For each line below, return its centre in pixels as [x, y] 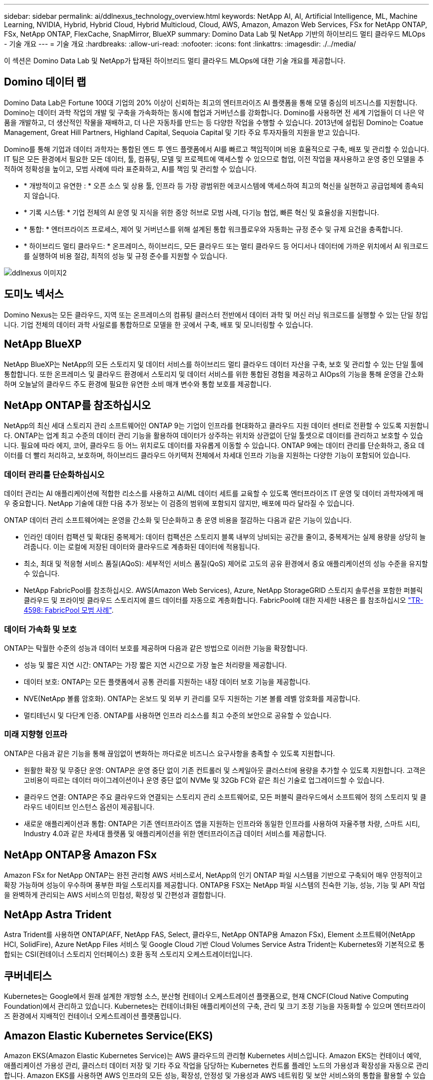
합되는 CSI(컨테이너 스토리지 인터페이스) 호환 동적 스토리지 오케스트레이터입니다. [128, 954]
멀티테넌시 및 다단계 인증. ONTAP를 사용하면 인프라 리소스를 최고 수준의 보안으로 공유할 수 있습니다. [178, 715]
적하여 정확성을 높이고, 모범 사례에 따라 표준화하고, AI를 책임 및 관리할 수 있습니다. [130, 169]
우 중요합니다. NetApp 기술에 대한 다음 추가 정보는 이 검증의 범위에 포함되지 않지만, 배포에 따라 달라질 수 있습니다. [179, 503]
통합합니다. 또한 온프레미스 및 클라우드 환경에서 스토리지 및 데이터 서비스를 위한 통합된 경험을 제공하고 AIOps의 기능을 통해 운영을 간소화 [214, 374]
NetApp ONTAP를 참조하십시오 [78, 405]
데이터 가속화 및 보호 [41, 629]
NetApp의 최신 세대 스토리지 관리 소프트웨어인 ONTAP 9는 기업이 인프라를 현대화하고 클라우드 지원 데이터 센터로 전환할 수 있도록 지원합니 [216, 426]
